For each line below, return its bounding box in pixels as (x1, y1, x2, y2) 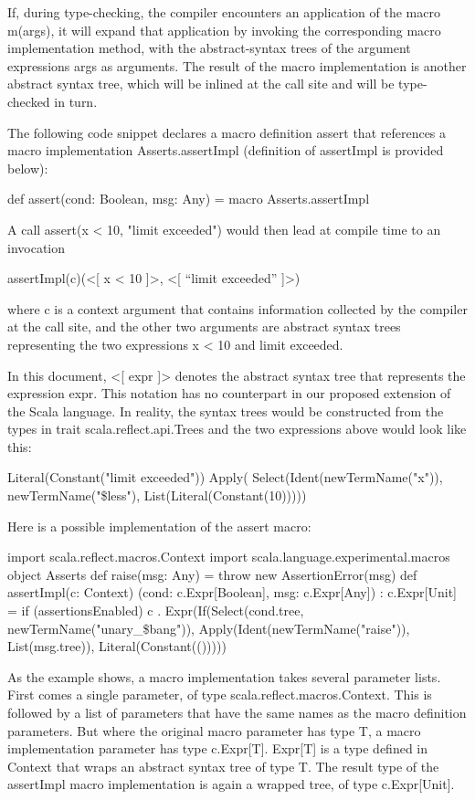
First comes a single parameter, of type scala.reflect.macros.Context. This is (7, 685, 432, 704)
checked (7, 91, 50, 111)
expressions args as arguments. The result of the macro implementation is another (7, 56, 467, 75)
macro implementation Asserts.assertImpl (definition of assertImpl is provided (7, 141, 444, 160)
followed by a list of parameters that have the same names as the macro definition (7, 703, 467, 721)
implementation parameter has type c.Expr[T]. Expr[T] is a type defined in (7, 739, 428, 758)
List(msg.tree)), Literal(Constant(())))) (7, 637, 227, 656)
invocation (7, 237, 66, 257)
